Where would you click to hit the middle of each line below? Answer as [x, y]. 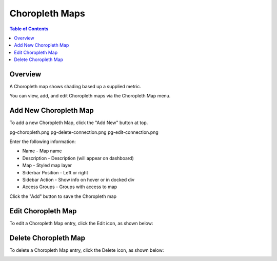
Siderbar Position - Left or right [55, 172]
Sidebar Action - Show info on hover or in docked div [78, 180]
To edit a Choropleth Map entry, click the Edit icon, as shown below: [81, 223]
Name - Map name [42, 151]
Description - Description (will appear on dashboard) [78, 158]
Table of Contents [29, 29]
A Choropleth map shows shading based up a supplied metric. [75, 87]
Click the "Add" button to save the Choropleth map [63, 196]
